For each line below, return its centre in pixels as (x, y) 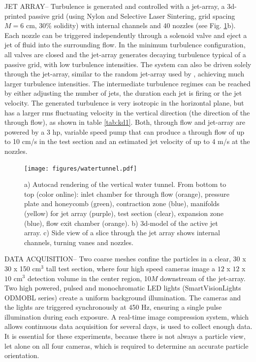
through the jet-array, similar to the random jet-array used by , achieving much (124, 74)
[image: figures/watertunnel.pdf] (81, 168)
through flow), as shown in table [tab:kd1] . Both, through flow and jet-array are (125, 122)
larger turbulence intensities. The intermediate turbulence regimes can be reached (128, 83)
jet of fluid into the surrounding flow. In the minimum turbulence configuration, (125, 45)
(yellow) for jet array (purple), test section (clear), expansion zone (124, 213)
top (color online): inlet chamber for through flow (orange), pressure (127, 194)
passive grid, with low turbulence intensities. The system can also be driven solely (128, 64)
